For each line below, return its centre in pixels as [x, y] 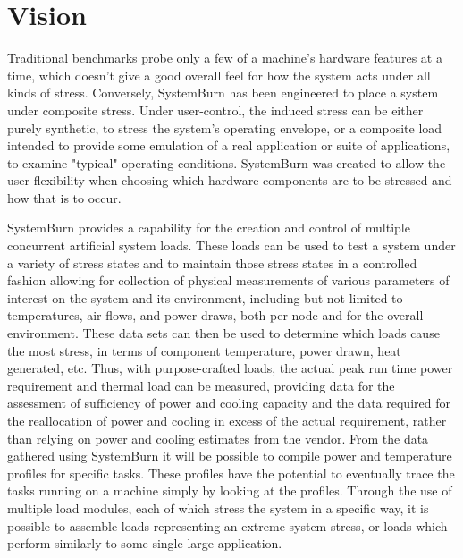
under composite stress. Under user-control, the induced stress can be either [215, 110]
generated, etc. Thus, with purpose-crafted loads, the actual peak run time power [230, 368]
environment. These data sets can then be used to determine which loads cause [223, 333]
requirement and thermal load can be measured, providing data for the [201, 385]
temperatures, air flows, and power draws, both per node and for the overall [215, 315]
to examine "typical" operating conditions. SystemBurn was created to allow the [227, 162]
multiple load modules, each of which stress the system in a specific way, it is [218, 507]
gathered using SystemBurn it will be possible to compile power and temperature [230, 456]
